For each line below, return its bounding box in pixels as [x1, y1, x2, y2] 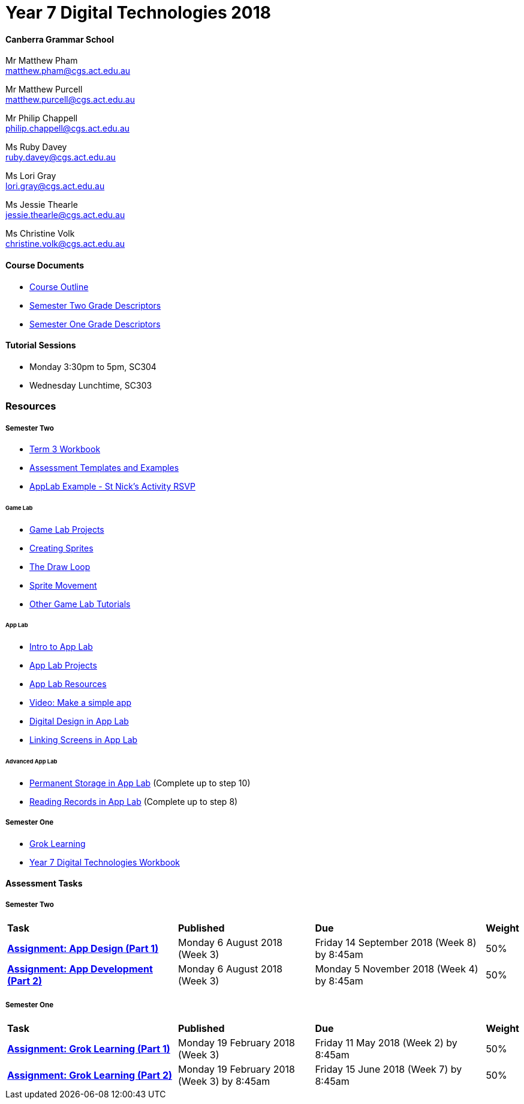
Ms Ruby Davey [5, 142, 67, 153]
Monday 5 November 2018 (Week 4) [315, 963, 478, 975]
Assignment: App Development [7, 963, 153, 975]
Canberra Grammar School [5, 34, 115, 44]
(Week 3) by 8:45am [178, 1075, 270, 1087]
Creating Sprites [29, 542, 94, 553]
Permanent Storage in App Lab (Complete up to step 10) [29, 778, 251, 789]
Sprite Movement [29, 580, 97, 590]
